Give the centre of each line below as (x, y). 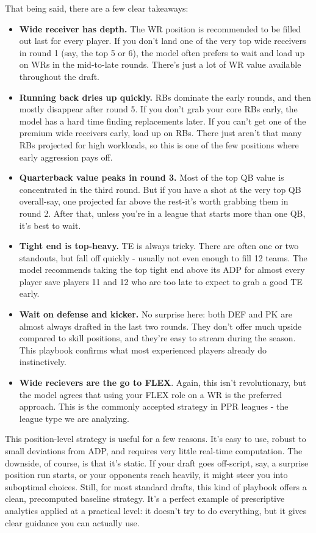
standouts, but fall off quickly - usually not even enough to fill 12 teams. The (163, 257)
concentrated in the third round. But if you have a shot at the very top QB (160, 189)
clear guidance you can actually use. (72, 522)
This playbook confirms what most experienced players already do (143, 350)
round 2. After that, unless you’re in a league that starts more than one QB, (162, 213)
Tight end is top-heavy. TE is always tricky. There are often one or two (159, 246)
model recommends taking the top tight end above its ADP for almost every (162, 270)
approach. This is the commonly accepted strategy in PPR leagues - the (154, 406)
